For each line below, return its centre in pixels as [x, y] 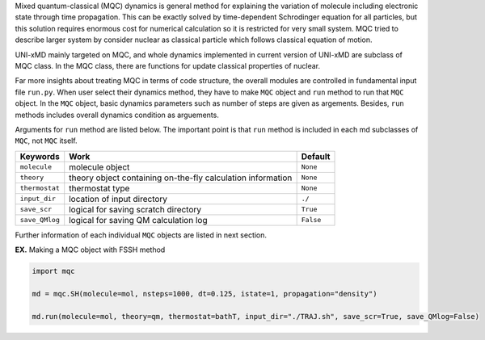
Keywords [40, 156]
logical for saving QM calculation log [138, 220]
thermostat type [99, 188]
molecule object [99, 167]
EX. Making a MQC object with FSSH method [90, 250]
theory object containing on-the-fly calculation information [181, 178]
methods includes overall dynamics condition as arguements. [117, 115]
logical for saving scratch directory [135, 209]
